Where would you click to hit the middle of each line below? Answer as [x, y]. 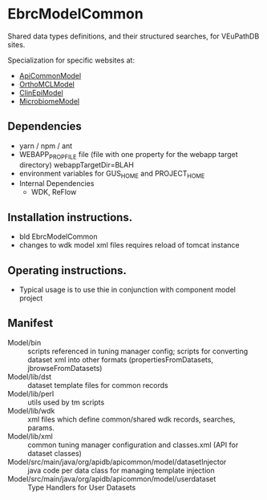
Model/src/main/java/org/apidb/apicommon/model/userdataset [112, 478]
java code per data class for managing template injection [121, 470]
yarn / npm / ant [46, 146]
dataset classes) [55, 453]
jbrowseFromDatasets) [65, 368]
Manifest [30, 323]
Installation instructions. [70, 217]
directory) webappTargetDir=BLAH [76, 164]
